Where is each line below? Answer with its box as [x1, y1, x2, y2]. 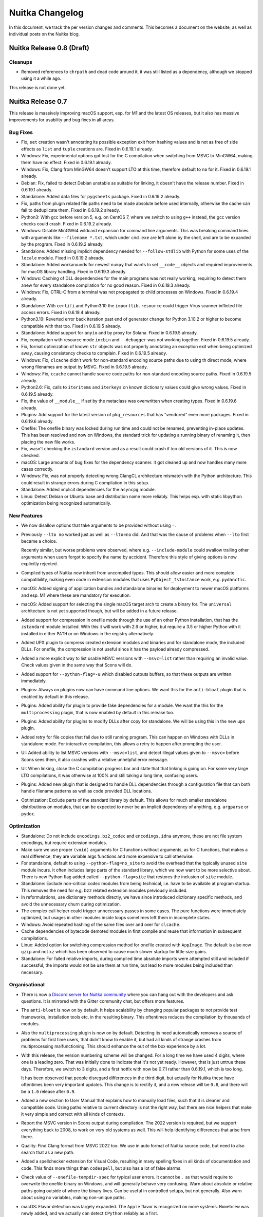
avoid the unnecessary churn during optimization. [21, 901, 121, 907]
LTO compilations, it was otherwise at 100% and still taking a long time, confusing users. [21, 772, 198, 778]
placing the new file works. [21, 439, 75, 445]
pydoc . [21, 811, 36, 816]
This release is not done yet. [9, 84, 66, 90]
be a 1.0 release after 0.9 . [21, 1088, 75, 1094]
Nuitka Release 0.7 [9, 97, 67, 106]
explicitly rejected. [21, 561, 58, 567]
